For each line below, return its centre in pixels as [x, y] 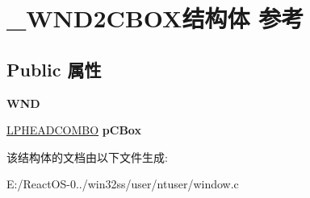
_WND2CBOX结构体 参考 [155, 18]
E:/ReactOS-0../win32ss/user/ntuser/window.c [123, 184]
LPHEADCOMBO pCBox [74, 130]
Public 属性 [54, 69]
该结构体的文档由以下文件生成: [87, 157]
